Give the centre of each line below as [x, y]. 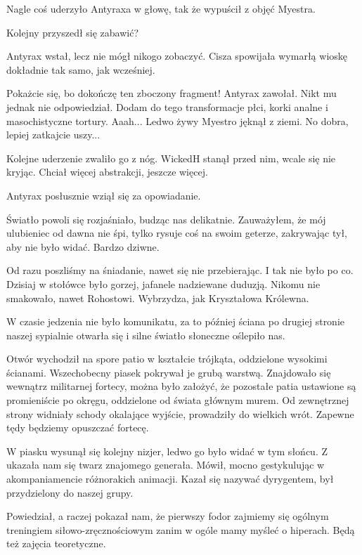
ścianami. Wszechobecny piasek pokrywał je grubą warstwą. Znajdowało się [169, 372]
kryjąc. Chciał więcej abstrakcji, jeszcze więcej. [107, 172]
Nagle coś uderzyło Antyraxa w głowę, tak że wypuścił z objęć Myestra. [161, 8]
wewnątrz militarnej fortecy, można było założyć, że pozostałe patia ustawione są [181, 386]
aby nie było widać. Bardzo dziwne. [83, 246]
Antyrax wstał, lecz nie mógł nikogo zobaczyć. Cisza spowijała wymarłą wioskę [177, 56]
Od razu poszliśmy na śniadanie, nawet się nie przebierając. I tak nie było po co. [180, 270]
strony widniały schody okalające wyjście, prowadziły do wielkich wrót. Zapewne [180, 413]
